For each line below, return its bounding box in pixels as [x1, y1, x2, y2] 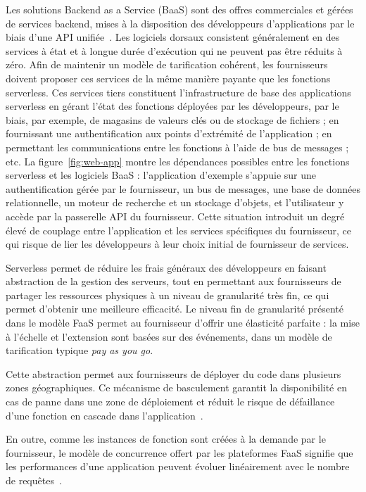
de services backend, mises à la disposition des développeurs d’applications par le [6, 15, 355, 30]
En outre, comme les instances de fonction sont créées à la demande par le [6, 431, 326, 446]
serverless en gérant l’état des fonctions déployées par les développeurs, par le [6, 99, 339, 113]
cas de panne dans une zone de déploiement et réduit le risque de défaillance [6, 394, 335, 409]
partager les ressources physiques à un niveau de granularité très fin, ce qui [6, 287, 329, 302]
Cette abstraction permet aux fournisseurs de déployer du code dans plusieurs [6, 366, 341, 381]
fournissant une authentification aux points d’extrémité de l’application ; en [6, 126, 332, 141]
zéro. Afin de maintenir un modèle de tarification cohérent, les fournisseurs [6, 57, 328, 72]
